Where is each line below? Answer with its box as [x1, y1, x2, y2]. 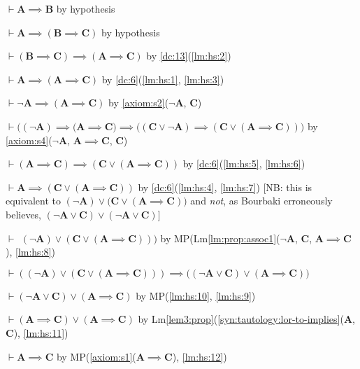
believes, [6, 207, 42, 221]
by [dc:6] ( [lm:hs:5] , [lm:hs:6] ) [182, 156, 305, 171]
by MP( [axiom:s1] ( [56, 349, 136, 363]
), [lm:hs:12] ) [172, 349, 227, 363]
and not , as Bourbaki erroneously [190, 193, 333, 208]
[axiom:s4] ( [6, 132, 52, 147]
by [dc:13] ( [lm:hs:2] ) [146, 48, 231, 63]
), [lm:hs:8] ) [6, 244, 55, 259]
